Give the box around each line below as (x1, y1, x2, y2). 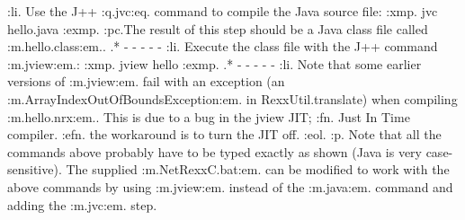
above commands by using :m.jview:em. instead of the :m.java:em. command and (7, 177, 453, 196)
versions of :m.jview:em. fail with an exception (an (7, 72, 285, 91)
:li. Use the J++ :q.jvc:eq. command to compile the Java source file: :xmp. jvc (7, 2, 438, 20)
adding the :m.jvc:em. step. (7, 195, 157, 214)
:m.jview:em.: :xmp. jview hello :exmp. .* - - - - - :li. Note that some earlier (7, 54, 422, 73)
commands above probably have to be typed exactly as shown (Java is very (7, 142, 422, 161)
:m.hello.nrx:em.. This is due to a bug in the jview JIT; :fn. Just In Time (7, 107, 410, 126)
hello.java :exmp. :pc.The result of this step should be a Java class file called (7, 19, 428, 38)
